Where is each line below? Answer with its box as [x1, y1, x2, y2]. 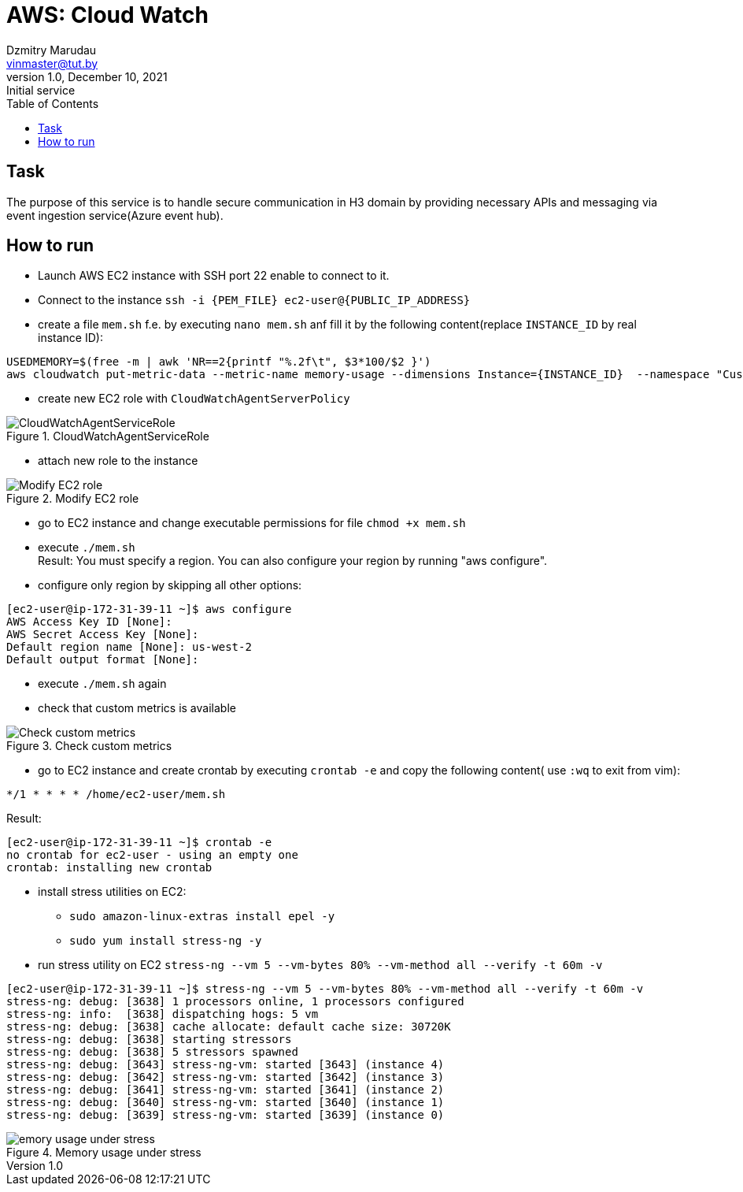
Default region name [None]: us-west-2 [6, 641, 252, 654]
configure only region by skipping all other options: [38, 578, 302, 592]
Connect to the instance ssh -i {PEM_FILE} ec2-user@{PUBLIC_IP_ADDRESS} [38, 293, 471, 307]
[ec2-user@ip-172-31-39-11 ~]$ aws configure [6, 603, 292, 616]
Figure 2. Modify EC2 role [6, 492, 139, 506]
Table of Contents [6, 96, 99, 110]
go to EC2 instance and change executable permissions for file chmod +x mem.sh [38, 516, 466, 530]
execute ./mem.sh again [38, 677, 167, 691]
